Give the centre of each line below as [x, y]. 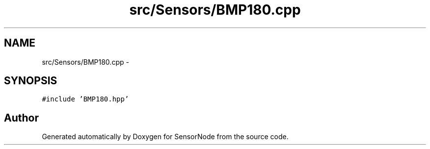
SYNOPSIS [31, 81]
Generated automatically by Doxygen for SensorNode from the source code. [165, 137]
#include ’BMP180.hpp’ [85, 99]
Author [21, 118]
